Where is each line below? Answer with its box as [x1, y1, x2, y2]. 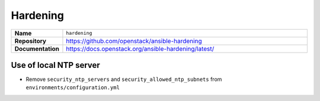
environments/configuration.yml [25, 84, 120, 91]
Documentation [14, 44, 59, 53]
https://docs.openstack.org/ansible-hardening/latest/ [66, 44, 215, 53]
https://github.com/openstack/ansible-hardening [66, 37, 202, 45]
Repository [14, 37, 47, 45]
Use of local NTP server [11, 60, 100, 70]
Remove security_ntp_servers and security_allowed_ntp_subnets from [25, 76, 222, 83]
